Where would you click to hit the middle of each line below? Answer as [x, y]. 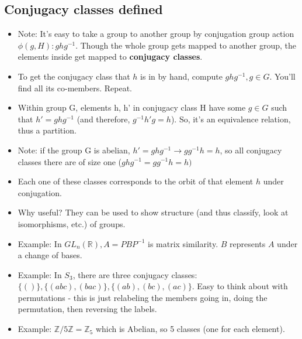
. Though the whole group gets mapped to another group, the [186, 45]
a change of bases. [50, 255]
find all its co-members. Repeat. [75, 88]
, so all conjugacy [251, 150]
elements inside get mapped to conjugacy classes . [110, 56]
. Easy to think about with [240, 286]
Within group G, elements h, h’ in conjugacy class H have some [132, 107]
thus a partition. [47, 130]
